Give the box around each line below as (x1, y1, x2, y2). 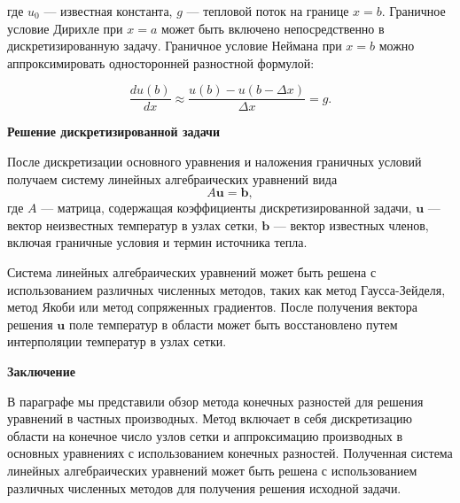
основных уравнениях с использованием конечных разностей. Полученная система (7, 444, 453, 462)
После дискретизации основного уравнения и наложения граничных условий (7, 152, 422, 171)
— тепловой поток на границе (186, 2, 349, 19)
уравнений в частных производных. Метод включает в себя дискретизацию (7, 409, 413, 428)
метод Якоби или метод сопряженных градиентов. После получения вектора (7, 298, 418, 316)
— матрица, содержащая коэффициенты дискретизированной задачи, (41, 198, 412, 217)
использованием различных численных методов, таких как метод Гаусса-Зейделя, (7, 280, 446, 298)
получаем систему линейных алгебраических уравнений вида (7, 169, 338, 188)
